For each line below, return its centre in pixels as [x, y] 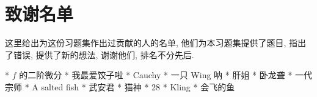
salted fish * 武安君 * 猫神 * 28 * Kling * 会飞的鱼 [138, 86]
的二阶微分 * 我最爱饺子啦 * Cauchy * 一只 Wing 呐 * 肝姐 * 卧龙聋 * [156, 75]
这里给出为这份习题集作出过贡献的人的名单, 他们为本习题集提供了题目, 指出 [156, 43]
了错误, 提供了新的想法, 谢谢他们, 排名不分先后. [100, 54]
